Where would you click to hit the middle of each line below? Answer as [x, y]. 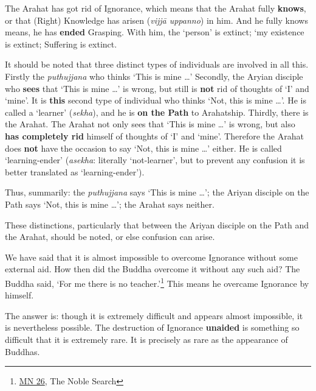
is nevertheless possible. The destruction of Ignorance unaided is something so [152, 327]
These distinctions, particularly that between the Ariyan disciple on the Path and [157, 224]
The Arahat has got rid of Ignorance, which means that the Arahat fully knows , [156, 8]
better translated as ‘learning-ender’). [75, 171]
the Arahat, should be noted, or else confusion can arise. [110, 237]
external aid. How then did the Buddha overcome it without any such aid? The [153, 269]
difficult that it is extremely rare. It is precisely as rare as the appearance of [146, 339]
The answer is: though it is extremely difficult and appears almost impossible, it [154, 315]
